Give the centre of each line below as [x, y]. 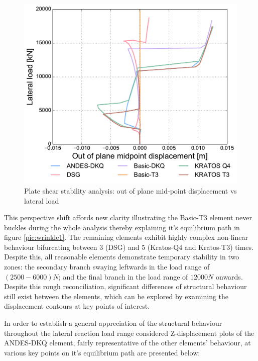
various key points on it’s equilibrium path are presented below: [102, 352]
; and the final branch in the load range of [123, 276]
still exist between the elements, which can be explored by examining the [116, 296]
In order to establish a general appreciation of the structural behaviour [113, 323]
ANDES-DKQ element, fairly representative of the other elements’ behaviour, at [127, 343]
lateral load [42, 200]
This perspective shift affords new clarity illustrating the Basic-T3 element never [128, 217]
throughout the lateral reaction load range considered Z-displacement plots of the [129, 333]
